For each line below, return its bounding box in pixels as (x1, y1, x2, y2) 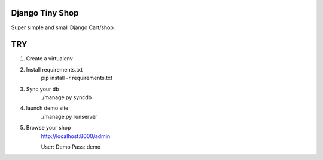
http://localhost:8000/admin (41, 132, 111, 140)
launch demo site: (26, 104, 70, 112)
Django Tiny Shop (11, 8, 79, 18)
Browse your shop (26, 124, 71, 131)
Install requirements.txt (26, 66, 83, 73)
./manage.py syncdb (41, 93, 92, 101)
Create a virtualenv (26, 55, 73, 62)
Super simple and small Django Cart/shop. (11, 24, 115, 31)
